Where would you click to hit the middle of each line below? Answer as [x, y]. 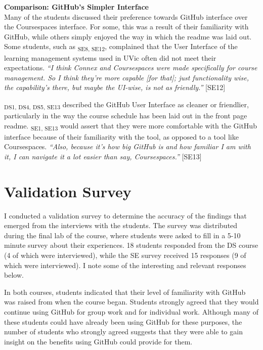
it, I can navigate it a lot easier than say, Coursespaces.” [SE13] [103, 156]
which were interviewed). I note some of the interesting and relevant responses [125, 265]
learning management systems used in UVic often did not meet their [110, 57]
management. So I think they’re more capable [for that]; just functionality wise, [127, 77]
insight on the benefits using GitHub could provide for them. [98, 341]
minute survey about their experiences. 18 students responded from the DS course [131, 245]
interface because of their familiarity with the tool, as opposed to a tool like [121, 136]
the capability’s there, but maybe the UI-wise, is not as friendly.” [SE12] [115, 87]
